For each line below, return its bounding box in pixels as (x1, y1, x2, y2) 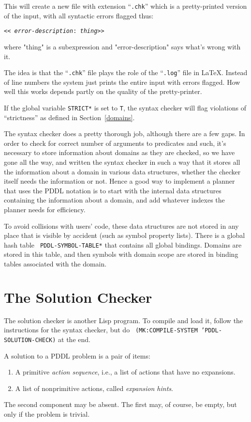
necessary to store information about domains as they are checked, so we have (4, 147, 235, 157)
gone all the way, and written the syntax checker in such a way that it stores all (4, 156, 240, 167)
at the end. (58, 334, 90, 344)
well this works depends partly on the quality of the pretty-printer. (4, 86, 202, 96)
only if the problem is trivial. (4, 408, 90, 419)
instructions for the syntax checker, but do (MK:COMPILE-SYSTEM (4, 325, 198, 335)
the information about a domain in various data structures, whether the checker (4, 166, 241, 176)
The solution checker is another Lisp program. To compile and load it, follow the (4, 315, 243, 325)
